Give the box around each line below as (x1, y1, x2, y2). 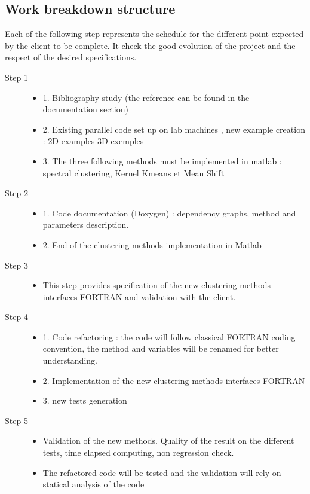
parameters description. (42, 218, 129, 231)
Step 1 (5, 71, 28, 83)
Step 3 (5, 258, 28, 271)
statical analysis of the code (42, 478, 145, 490)
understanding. (42, 354, 97, 367)
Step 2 (5, 187, 28, 199)
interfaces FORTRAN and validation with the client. (42, 290, 236, 303)
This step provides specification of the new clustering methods (42, 279, 271, 291)
